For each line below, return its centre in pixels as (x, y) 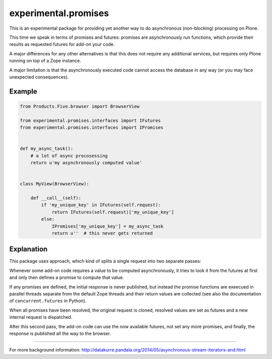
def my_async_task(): (47, 149)
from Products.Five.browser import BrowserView (80, 106)
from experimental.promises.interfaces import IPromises (92, 128)
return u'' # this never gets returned (102, 233)
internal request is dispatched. (41, 317)
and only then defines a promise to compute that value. (67, 277)
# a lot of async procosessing (69, 156)
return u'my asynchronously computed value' (86, 163)
